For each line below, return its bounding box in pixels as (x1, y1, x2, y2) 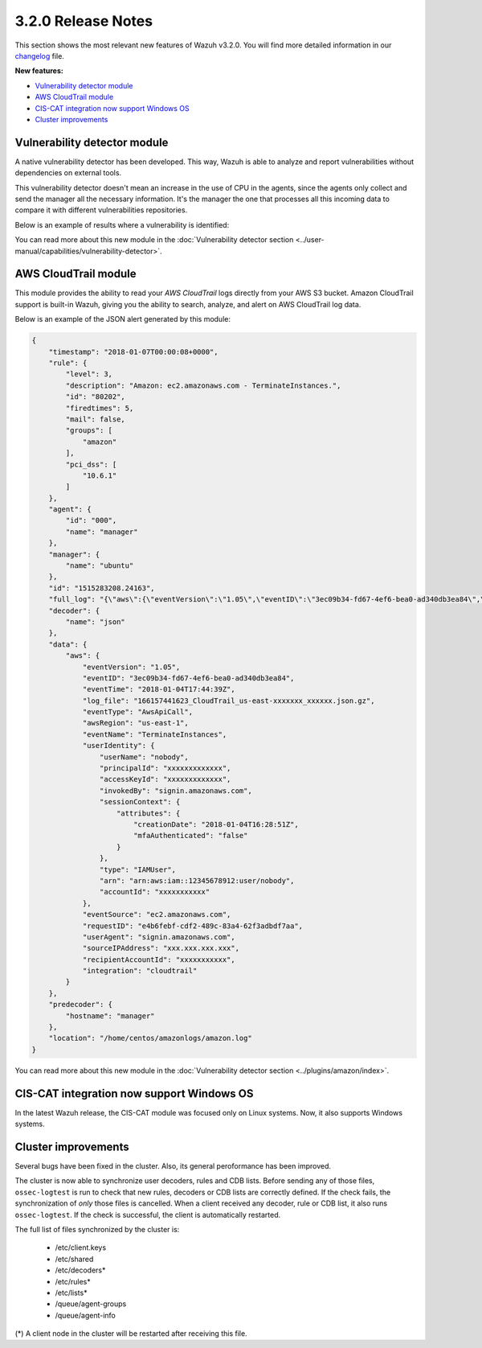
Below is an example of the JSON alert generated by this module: (14, 314, 231, 324)
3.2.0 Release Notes (14, 12, 153, 30)
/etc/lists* (55, 1288, 88, 1297)
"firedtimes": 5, (65, 403, 134, 413)
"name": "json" (65, 617, 126, 627)
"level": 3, (65, 370, 112, 379)
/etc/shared (55, 1254, 94, 1264)
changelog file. (14, 51, 64, 60)
